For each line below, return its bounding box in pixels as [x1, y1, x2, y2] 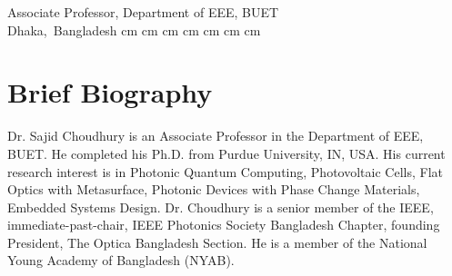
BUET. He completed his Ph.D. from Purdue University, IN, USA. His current [7, 143, 446, 163]
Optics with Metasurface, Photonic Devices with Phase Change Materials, [7, 180, 420, 199]
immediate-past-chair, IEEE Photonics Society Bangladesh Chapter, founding [7, 215, 440, 234]
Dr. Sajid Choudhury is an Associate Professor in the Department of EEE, [7, 126, 424, 145]
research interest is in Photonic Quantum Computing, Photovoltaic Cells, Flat [7, 162, 443, 181]
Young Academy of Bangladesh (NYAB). [7, 251, 235, 270]
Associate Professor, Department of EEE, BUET [7, 3, 279, 21]
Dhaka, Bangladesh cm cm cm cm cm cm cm [7, 20, 261, 39]
